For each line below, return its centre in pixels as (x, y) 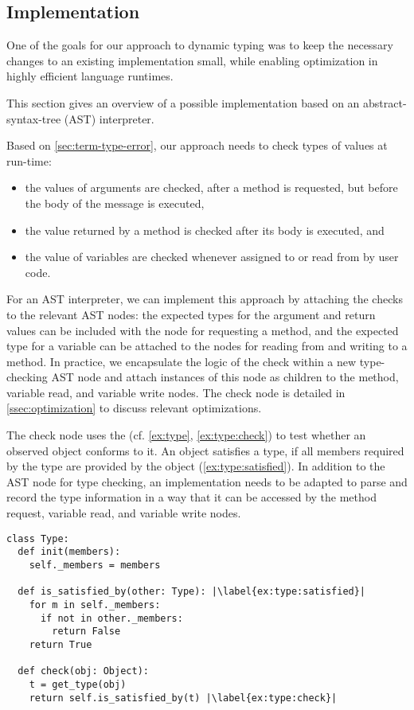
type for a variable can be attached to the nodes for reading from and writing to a (207, 346)
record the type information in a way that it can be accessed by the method (191, 497)
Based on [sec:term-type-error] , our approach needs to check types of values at (197, 145)
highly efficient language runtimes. (90, 76)
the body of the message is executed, (115, 203)
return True (61, 644)
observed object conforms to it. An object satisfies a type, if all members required (205, 450)
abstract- (385, 102)
